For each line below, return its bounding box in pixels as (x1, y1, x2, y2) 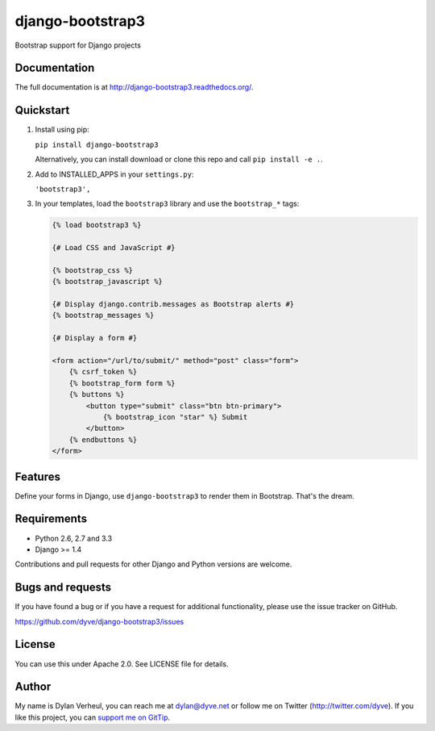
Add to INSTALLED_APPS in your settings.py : (35, 169, 194, 179)
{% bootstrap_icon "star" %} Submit (102, 412, 248, 421)
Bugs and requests (14, 581, 112, 595)
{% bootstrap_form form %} (68, 378, 176, 387)
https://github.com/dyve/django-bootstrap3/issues (14, 616, 184, 626)
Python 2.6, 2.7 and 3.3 (35, 533, 113, 543)
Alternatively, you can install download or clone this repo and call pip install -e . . (35, 154, 324, 165)
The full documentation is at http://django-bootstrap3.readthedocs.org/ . (14, 82, 254, 92)
